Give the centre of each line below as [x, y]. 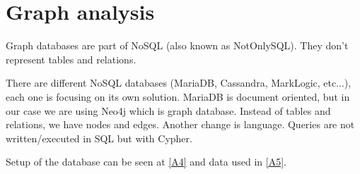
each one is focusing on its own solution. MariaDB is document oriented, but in [178, 96]
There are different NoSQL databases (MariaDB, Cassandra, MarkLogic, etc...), [179, 83]
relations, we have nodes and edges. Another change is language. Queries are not [180, 124]
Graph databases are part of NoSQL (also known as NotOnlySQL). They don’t [177, 45]
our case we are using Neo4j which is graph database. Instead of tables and [168, 110]
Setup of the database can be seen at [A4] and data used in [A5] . [146, 162]
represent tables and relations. [71, 59]
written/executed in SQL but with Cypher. [99, 138]
